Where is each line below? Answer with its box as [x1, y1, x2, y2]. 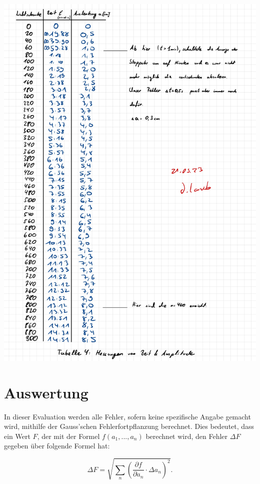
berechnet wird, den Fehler [145, 430, 228, 441]
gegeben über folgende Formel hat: [4, 440, 110, 451]
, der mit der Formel [37, 430, 100, 441]
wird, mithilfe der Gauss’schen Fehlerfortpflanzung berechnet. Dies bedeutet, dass [4, 421, 254, 431]
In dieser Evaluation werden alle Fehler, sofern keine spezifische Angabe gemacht [4, 411, 251, 421]
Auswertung [4, 382, 88, 402]
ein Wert [4, 430, 30, 441]
